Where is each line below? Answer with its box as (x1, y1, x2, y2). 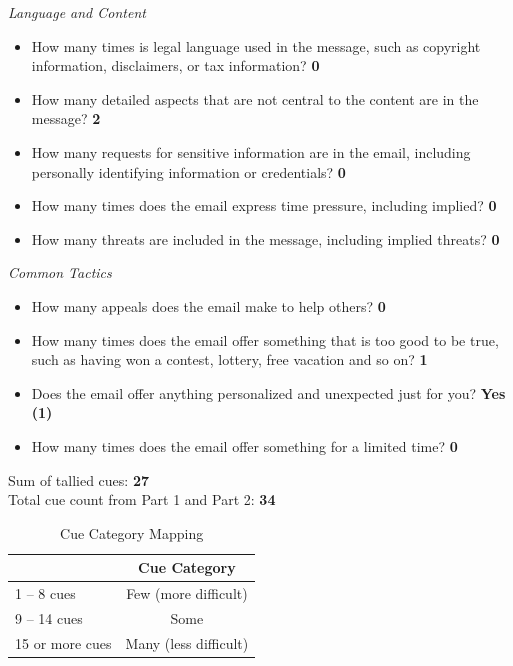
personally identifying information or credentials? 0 (31, 161, 346, 182)
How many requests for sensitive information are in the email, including (31, 141, 471, 162)
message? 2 (31, 108, 101, 129)
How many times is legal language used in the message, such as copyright (31, 35, 481, 56)
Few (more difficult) (126, 583, 248, 604)
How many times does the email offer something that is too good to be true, (31, 329, 499, 350)
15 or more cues (15, 632, 112, 653)
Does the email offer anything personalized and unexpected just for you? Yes (31, 382, 506, 403)
